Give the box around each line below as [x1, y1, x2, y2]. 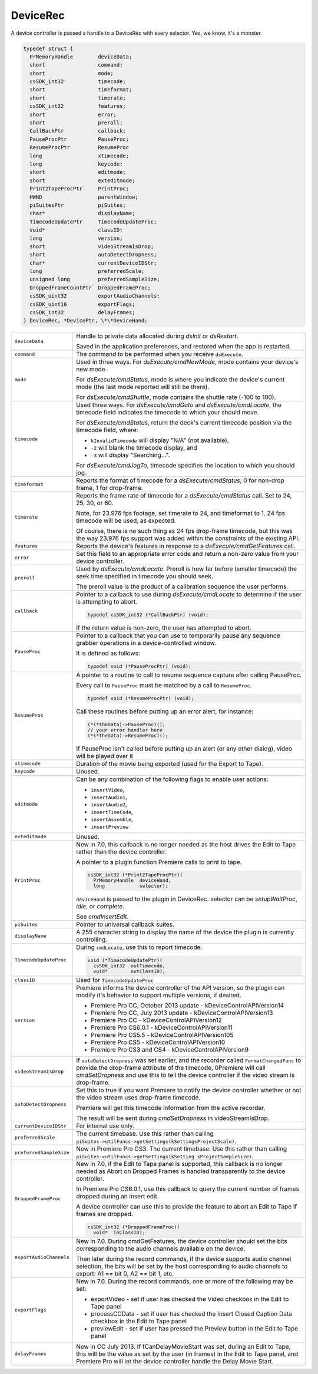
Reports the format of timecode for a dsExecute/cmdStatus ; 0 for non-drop [75, 476, 285, 485]
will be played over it [75, 752, 134, 760]
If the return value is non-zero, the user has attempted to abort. [75, 624, 251, 632]
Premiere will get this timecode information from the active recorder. [75, 1104, 266, 1112]
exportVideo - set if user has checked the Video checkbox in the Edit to [90, 1294, 289, 1303]
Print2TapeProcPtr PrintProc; [29, 186, 130, 192]
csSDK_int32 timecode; [29, 78, 126, 85]
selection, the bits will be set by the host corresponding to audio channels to [75, 1262, 288, 1270]
